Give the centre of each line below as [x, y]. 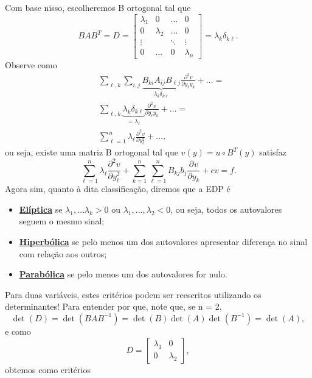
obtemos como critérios [48, 369]
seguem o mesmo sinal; [62, 221]
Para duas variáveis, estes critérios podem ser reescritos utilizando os [133, 294]
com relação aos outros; [63, 253]
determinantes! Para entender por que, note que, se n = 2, [113, 306]
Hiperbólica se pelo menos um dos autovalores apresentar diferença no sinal [163, 242]
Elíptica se [41, 209]
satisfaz [273, 152]
